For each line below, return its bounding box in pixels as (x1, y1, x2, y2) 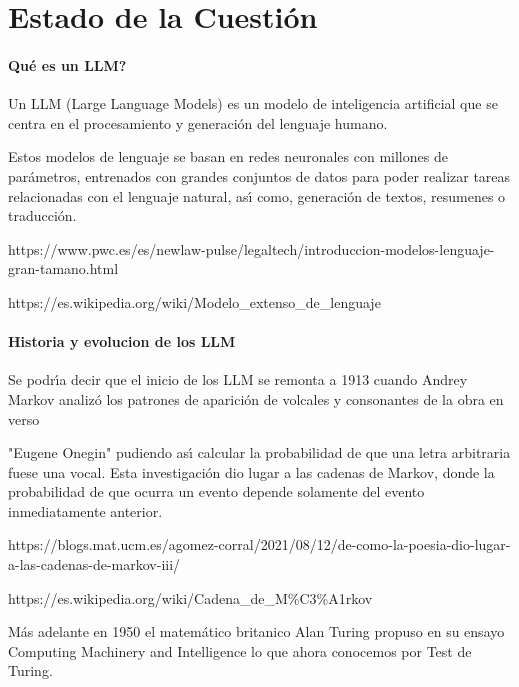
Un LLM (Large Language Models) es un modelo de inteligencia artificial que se (8, 93, 498, 114)
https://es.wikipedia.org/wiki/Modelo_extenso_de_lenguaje (8, 291, 381, 312)
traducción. (8, 205, 77, 226)
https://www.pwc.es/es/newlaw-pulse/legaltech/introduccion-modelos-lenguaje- (8, 238, 495, 259)
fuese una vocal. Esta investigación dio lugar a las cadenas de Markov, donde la (8, 461, 495, 482)
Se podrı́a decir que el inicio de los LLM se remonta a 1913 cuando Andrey (8, 369, 468, 390)
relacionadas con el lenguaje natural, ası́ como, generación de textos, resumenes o (8, 185, 506, 206)
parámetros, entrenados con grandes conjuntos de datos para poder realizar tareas (8, 165, 511, 186)
